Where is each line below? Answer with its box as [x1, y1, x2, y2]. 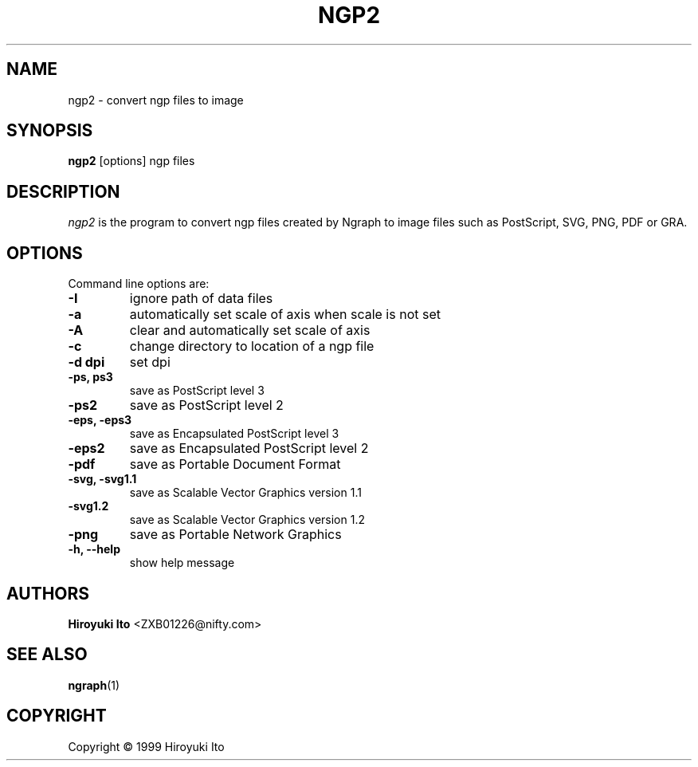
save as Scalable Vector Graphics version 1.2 [129, 513, 365, 527]
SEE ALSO [6, 644, 88, 665]
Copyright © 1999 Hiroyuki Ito [68, 739, 225, 753]
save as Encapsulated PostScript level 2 [129, 440, 369, 457]
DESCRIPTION [6, 181, 120, 202]
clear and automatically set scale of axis [129, 322, 371, 339]
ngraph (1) [68, 678, 120, 692]
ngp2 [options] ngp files [68, 154, 195, 168]
